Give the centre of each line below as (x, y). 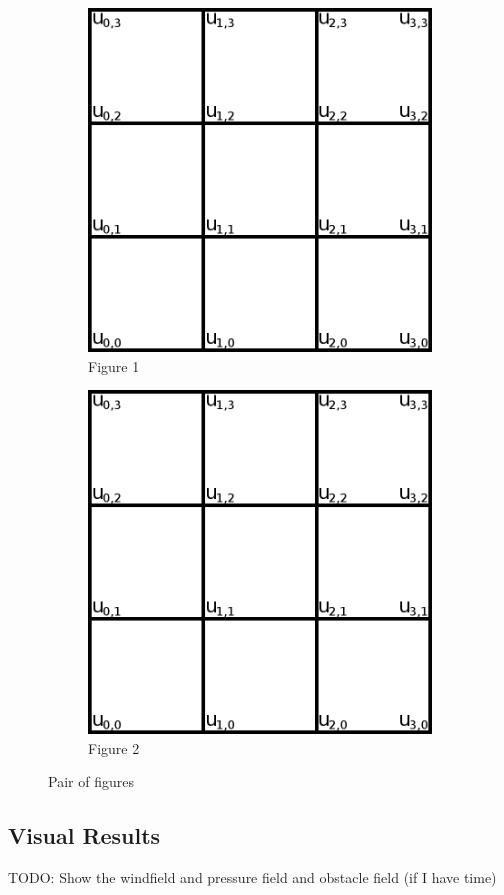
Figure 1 (114, 365)
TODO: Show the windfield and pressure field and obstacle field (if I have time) (252, 877)
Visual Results (84, 835)
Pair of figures (91, 781)
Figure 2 (114, 747)
